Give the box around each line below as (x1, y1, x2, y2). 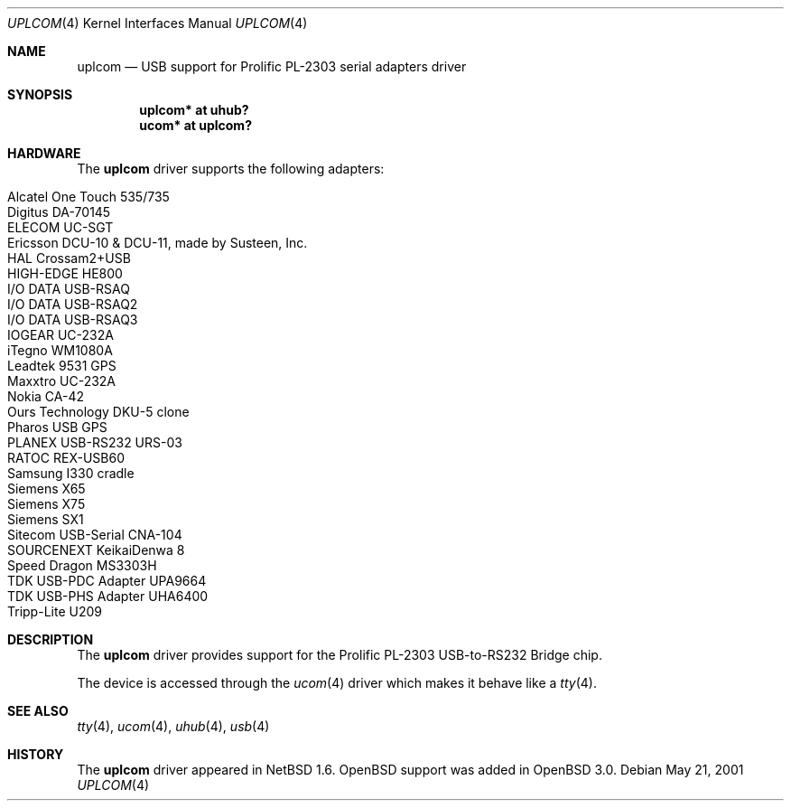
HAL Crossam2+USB (7, 250, 131, 266)
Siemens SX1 (7, 512, 84, 527)
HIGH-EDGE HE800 (7, 266, 123, 281)
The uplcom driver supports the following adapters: (77, 161, 385, 176)
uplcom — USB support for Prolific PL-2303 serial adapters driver (77, 59, 467, 74)
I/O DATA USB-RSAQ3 (7, 312, 138, 327)
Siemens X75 (7, 496, 86, 512)
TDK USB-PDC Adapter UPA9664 (7, 573, 207, 588)
